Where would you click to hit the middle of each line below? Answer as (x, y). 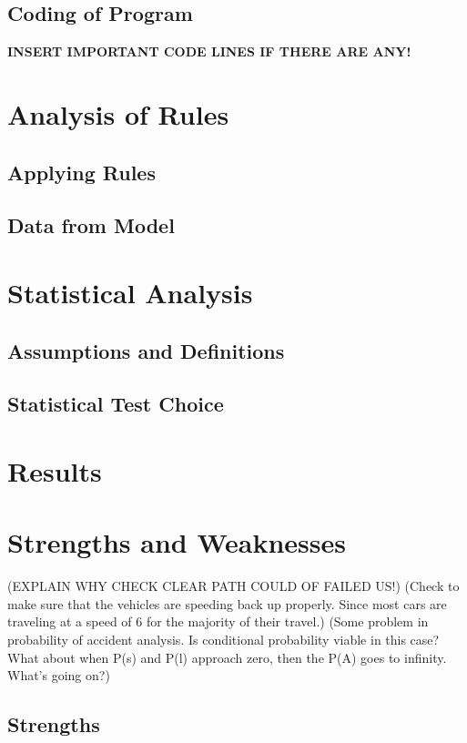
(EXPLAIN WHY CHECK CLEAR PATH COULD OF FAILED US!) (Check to (233, 586)
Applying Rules (81, 172)
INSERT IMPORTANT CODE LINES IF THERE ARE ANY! (209, 51)
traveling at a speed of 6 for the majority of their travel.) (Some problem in (218, 621)
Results (55, 470)
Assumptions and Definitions (146, 350)
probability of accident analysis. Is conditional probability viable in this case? (223, 639)
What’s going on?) (59, 675)
